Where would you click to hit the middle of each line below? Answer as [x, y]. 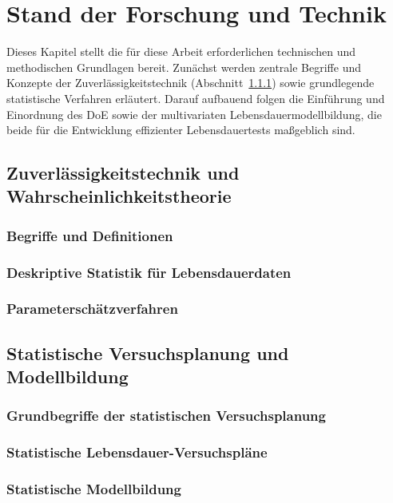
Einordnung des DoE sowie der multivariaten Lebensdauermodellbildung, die [194, 114]
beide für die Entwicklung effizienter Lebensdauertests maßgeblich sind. [181, 130]
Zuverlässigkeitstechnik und [123, 173]
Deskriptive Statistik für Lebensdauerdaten [149, 272]
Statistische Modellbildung [94, 489]
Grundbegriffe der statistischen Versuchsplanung [166, 416]
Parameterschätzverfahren [92, 309]
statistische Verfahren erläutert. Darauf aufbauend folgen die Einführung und [196, 98]
